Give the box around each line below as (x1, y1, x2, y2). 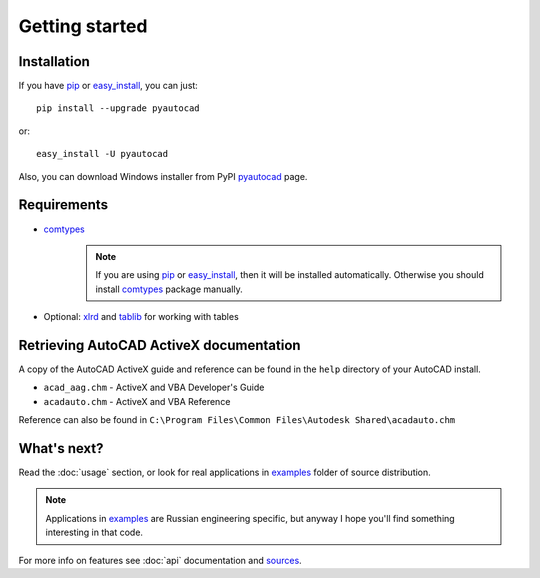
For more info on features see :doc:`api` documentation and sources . (18, 554, 302, 566)
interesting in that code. (45, 526, 144, 539)
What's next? (18, 440, 104, 457)
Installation (18, 53, 90, 70)
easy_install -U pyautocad (36, 148, 169, 160)
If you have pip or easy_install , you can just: (18, 80, 199, 92)
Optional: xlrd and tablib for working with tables (43, 311, 239, 323)
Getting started (18, 15, 148, 37)
